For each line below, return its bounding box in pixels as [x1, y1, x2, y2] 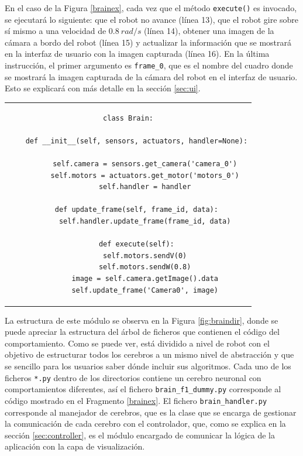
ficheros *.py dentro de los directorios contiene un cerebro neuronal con [5, 371, 261, 383]
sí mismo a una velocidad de [5, 25, 106, 37]
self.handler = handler [98, 183, 191, 191]
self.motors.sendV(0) [103, 251, 187, 260]
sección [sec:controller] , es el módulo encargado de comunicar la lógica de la [5, 428, 275, 441]
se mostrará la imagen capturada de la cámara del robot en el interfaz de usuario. [5, 70, 298, 83]
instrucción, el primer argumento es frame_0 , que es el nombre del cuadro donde [5, 59, 293, 71]
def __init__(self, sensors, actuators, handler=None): [25, 136, 248, 145]
